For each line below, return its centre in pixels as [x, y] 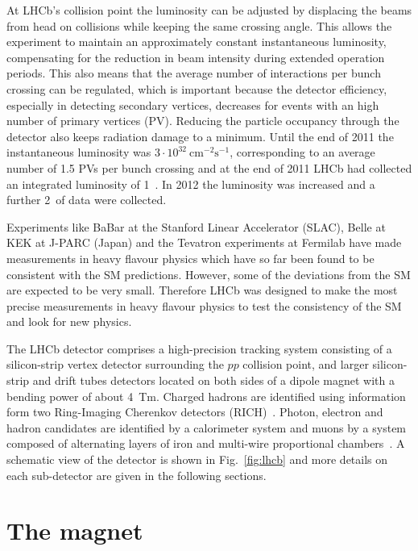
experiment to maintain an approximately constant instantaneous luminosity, [197, 42]
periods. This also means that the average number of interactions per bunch [194, 73]
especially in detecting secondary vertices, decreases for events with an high [193, 104]
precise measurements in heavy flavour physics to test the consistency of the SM [204, 305]
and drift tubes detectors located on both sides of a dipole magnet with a [213, 380]
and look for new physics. [69, 321]
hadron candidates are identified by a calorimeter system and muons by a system [207, 427]
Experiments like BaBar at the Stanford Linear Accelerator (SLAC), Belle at [196, 226]
